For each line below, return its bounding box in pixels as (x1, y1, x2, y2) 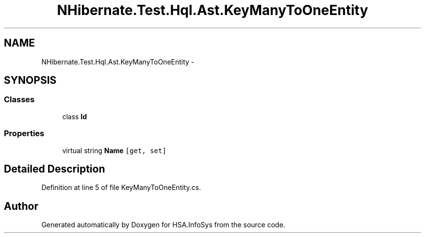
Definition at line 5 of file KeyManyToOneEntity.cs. (41, 183, 201, 192)
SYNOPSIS (4, 74, 57, 87)
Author (4, 200, 38, 212)
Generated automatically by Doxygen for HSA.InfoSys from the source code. (41, 221, 285, 229)
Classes (4, 95, 35, 105)
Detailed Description (4, 162, 105, 175)
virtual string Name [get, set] (62, 146, 166, 155)
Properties (4, 128, 45, 139)
